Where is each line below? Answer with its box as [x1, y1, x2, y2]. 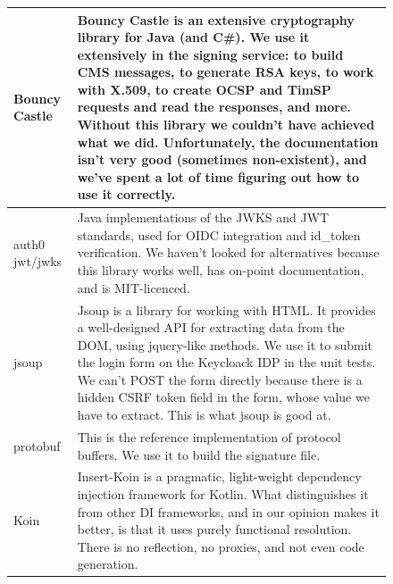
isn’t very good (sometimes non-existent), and [77, 150, 367, 169]
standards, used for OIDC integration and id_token [77, 225, 361, 244]
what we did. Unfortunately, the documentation [77, 132, 379, 151]
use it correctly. [77, 185, 176, 204]
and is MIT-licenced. [77, 278, 190, 296]
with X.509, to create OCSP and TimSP [77, 79, 331, 98]
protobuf [13, 436, 61, 455]
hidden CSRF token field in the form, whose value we [77, 388, 370, 406]
